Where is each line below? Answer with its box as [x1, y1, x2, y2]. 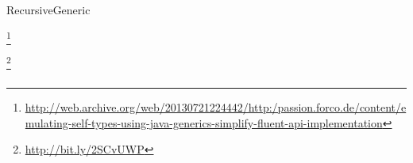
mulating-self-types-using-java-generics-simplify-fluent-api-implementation [25, 114, 383, 131]
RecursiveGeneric [6, 2, 91, 17]
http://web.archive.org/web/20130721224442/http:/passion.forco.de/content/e [25, 99, 407, 116]
